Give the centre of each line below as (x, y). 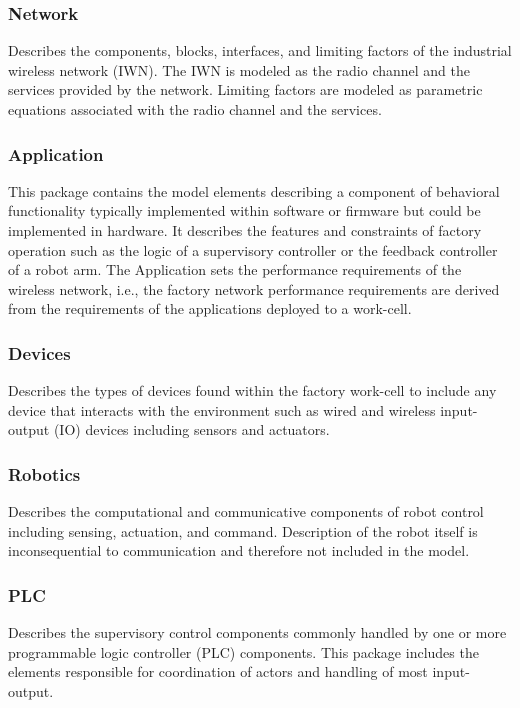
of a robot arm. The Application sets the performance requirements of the (235, 269)
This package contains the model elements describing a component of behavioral (254, 190)
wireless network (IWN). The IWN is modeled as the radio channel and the (239, 69)
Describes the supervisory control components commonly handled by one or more (257, 632)
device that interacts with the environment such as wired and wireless (222, 409)
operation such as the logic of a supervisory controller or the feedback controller (253, 249)
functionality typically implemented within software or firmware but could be (244, 210)
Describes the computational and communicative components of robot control (246, 511)
